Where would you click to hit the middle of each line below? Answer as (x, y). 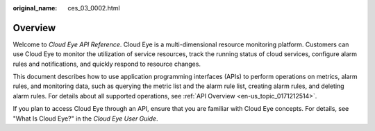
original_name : (35, 8)
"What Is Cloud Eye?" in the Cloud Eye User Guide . (85, 119)
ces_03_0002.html (94, 8)
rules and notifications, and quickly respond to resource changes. (107, 64)
